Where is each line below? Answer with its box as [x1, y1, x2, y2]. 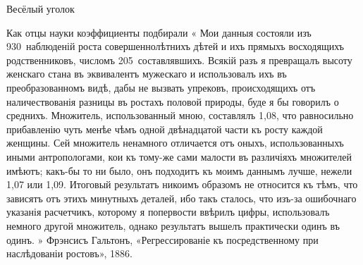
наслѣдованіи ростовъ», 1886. [6, 246, 133, 261]
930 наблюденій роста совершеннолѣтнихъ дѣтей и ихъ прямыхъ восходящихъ [6, 39, 344, 54]
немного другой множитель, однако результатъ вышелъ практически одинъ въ [6, 218, 340, 233]
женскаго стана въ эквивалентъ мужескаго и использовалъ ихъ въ [6, 66, 287, 81]
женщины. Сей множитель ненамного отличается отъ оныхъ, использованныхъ [6, 135, 344, 150]
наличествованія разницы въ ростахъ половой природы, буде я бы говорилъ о [6, 94, 339, 109]
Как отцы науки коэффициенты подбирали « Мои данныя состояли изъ [6, 25, 312, 39]
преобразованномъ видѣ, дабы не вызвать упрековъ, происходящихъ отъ [6, 80, 316, 94]
